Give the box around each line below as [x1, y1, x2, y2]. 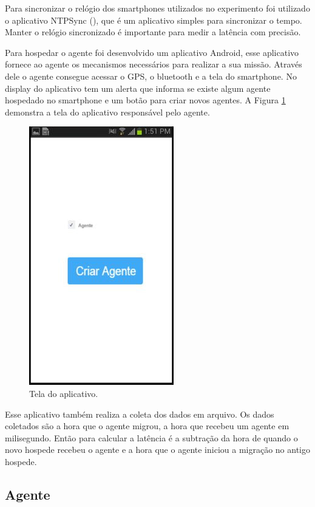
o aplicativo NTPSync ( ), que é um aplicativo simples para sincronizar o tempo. [5, 13, 302, 26]
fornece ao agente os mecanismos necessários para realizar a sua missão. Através [5, 58, 302, 71]
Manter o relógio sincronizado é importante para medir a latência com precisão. [5, 26, 301, 38]
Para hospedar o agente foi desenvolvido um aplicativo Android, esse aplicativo [5, 46, 299, 58]
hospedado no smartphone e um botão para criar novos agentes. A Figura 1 [5, 94, 286, 106]
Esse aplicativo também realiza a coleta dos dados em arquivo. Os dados [5, 407, 274, 420]
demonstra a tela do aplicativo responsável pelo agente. [5, 105, 210, 118]
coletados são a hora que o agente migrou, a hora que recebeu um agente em [5, 419, 290, 432]
